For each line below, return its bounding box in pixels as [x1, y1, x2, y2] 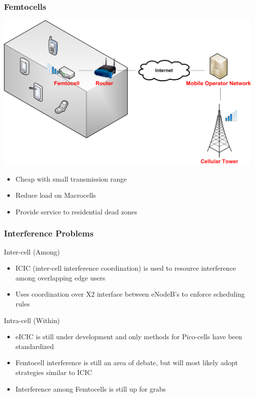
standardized [15, 341, 54, 351]
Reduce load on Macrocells [15, 190, 96, 200]
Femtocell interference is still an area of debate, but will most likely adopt [15, 357, 238, 368]
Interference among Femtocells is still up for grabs [15, 383, 166, 394]
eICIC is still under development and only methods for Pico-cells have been [15, 331, 242, 342]
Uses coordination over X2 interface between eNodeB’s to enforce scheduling [15, 289, 245, 299]
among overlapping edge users [15, 272, 105, 282]
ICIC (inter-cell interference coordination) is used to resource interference [15, 263, 236, 273]
